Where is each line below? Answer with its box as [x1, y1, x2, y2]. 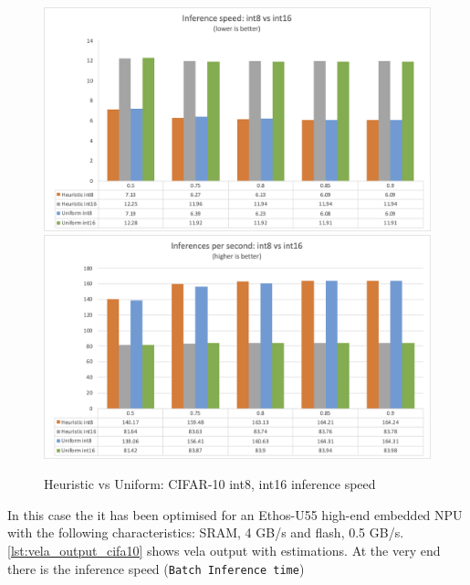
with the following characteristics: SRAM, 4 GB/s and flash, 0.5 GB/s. [7, 523, 404, 542]
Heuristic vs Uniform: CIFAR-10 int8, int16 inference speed [44, 474, 376, 494]
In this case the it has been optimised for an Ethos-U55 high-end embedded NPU [7, 505, 463, 524]
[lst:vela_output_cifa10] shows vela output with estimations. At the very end [7, 540, 441, 559]
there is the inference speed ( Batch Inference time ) [7, 558, 305, 578]
